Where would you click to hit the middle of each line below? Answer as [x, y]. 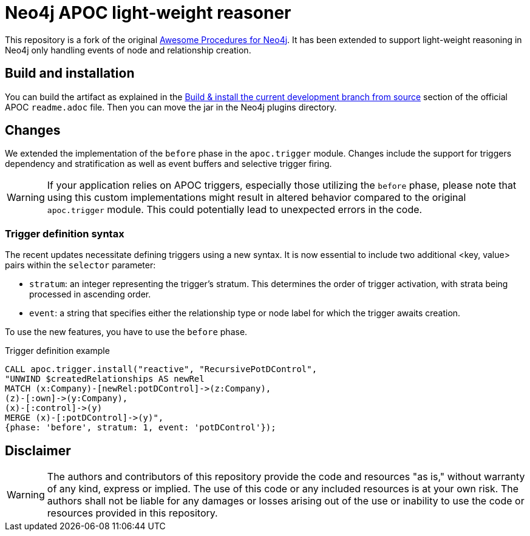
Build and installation [70, 73]
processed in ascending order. [90, 294]
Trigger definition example [57, 351]
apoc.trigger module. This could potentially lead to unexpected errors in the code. [235, 210]
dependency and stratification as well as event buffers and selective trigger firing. [168, 164]
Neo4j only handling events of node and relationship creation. [128, 50]
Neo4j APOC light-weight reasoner [148, 13]
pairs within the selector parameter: [80, 265]
